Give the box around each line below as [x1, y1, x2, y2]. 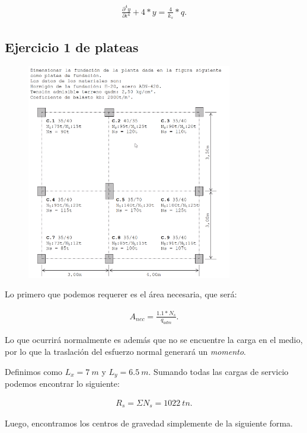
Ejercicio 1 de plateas [5, 37, 139, 56]
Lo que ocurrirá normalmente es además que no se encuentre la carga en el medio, [5, 333, 303, 346]
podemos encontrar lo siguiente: [5, 377, 120, 389]
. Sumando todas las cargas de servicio [148, 365, 289, 377]
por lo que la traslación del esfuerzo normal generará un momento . [5, 345, 246, 357]
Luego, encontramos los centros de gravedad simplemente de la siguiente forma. [5, 417, 293, 429]
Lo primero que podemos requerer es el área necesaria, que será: [5, 288, 237, 300]
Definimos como [5, 365, 63, 377]
